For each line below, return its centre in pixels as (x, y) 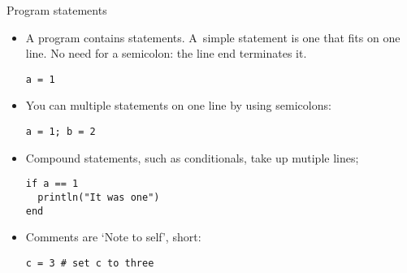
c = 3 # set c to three (90, 263)
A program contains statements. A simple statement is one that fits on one (213, 37)
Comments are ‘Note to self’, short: (113, 237)
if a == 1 (52, 184)
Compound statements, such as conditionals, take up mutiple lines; (192, 157)
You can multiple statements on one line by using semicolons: (178, 105)
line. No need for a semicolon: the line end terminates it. (166, 53)
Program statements (57, 10)
